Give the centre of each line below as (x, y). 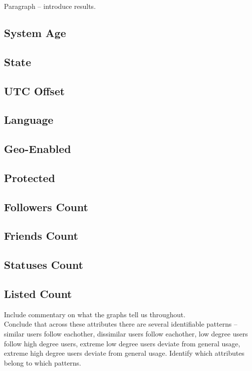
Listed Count (38, 294)
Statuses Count (44, 265)
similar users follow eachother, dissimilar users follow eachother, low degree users (126, 334)
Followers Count (46, 206)
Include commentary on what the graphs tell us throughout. (95, 314)
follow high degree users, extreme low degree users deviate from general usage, (122, 343)
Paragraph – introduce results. (50, 6)
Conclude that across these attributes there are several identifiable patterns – (121, 324)
